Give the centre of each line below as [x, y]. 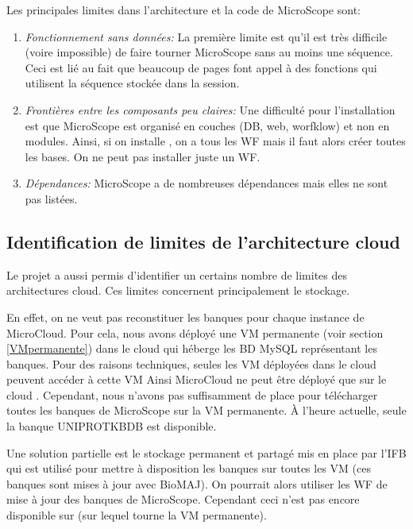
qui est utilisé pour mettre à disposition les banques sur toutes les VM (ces [189, 468]
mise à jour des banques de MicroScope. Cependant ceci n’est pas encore [183, 499]
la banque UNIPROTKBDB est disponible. [112, 426]
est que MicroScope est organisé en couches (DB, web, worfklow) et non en [207, 125]
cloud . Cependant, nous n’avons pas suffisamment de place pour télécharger [192, 394]
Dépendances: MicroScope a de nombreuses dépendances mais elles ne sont [206, 183]
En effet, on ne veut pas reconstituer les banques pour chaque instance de [185, 317]
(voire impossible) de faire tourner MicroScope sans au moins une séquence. [209, 52]
